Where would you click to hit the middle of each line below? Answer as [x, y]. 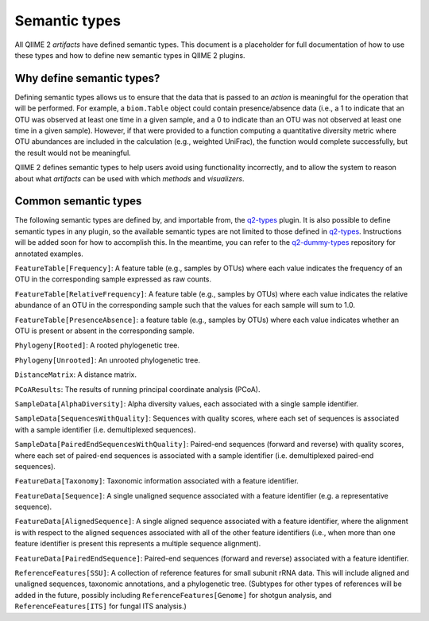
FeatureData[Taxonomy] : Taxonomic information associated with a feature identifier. [157, 481]
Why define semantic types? [87, 78]
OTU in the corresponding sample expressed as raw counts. [113, 279]
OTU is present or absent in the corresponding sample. [104, 331]
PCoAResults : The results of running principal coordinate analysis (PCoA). [137, 389]
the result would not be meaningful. [73, 153]
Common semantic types [78, 202]
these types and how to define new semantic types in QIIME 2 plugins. [130, 55]
